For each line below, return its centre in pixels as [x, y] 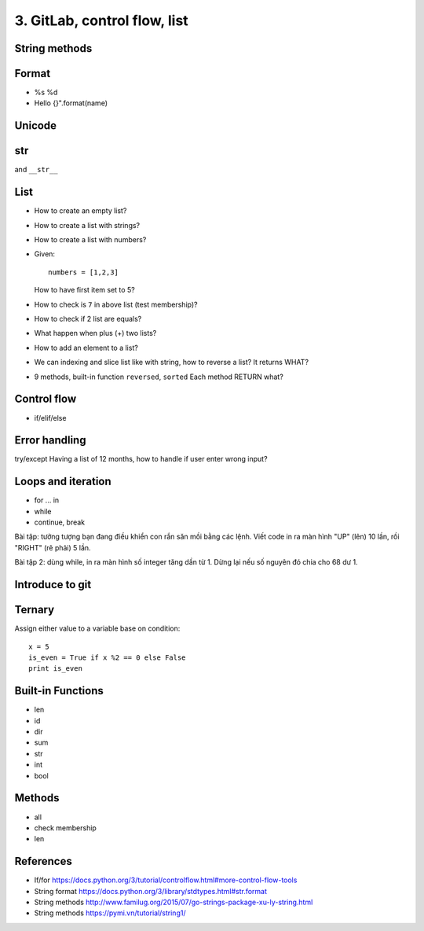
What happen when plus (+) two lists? [95, 333]
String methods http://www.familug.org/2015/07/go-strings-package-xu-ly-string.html [174, 902]
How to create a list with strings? [87, 225]
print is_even [55, 669]
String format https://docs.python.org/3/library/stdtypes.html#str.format [150, 891]
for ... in [47, 500]
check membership [66, 828]
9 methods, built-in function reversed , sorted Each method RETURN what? [159, 377]
